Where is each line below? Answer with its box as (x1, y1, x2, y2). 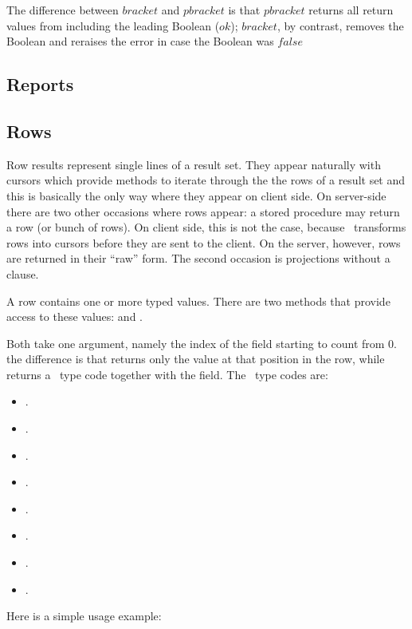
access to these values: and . (6, 308, 143, 325)
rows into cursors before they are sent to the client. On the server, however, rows (6, 234, 401, 251)
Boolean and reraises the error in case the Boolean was (6, 33, 274, 49)
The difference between (6, 2, 119, 18)
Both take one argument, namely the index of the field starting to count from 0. (6, 334, 397, 351)
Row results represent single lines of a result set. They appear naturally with (6, 156, 381, 172)
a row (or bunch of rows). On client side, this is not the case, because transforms (6, 219, 406, 235)
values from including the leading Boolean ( (6, 17, 220, 34)
